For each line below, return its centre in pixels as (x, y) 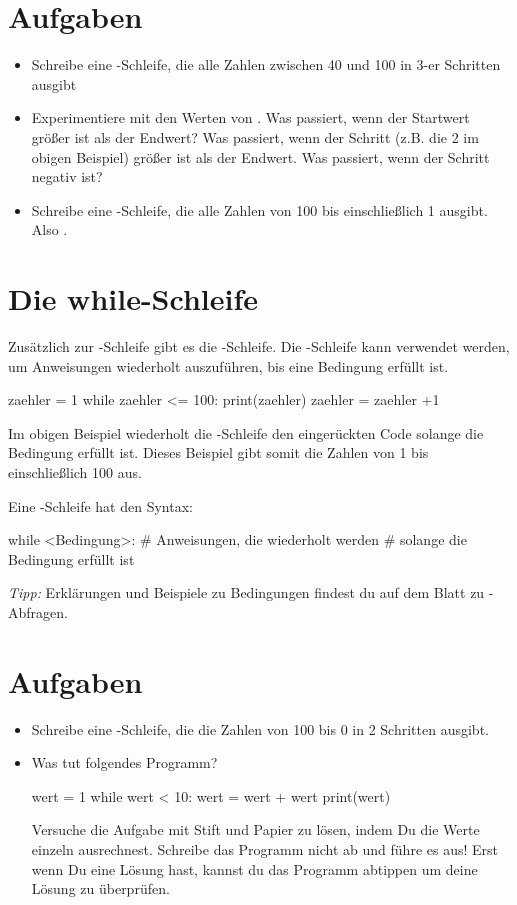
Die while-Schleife (133, 298)
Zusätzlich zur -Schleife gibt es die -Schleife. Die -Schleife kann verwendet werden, (259, 346)
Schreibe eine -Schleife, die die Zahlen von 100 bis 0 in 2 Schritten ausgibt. (260, 728)
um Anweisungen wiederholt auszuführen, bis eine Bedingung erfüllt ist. (228, 365)
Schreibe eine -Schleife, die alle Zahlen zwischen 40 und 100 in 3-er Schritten (266, 64)
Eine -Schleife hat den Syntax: (100, 505)
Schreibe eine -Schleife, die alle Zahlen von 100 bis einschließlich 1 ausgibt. (259, 209)
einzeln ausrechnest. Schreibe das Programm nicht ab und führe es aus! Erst (264, 849)
